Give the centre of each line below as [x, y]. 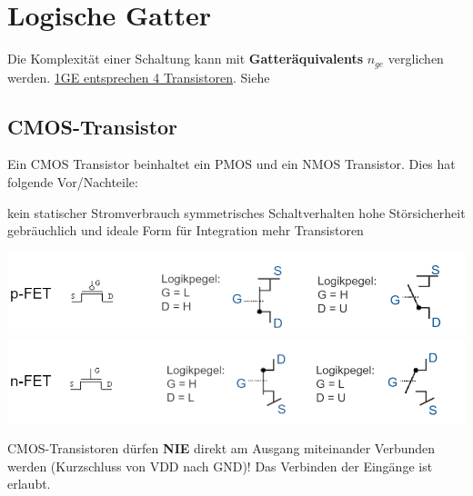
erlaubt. [29, 484]
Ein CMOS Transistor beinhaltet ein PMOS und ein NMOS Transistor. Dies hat [231, 164]
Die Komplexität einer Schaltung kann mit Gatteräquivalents [185, 59]
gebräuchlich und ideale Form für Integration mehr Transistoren [186, 230]
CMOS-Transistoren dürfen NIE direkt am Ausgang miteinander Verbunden [221, 448]
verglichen [416, 59]
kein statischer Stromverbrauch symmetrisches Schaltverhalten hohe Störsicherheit [236, 212]
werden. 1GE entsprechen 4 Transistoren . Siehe [139, 77]
